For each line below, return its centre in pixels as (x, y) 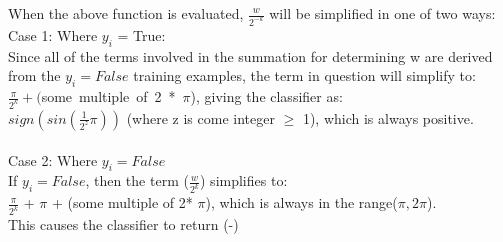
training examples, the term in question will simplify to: (304, 75)
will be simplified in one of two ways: (382, 13)
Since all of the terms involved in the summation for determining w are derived (250, 55)
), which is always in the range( (301, 202)
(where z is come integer (200, 117)
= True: (141, 34)
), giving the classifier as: (266, 96)
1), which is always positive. (388, 117)
